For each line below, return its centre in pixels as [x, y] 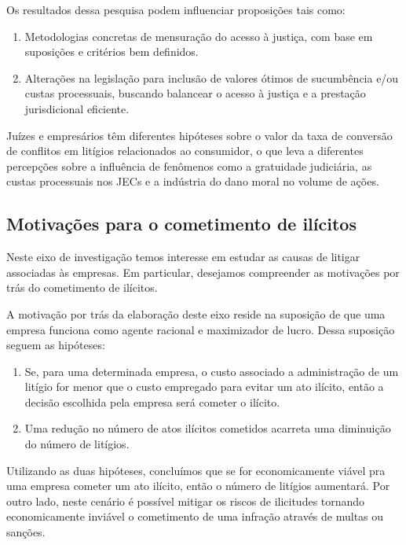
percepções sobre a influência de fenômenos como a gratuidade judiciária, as [189, 166]
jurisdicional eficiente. [77, 108]
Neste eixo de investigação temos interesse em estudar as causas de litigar [183, 257]
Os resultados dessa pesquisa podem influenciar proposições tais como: [176, 9]
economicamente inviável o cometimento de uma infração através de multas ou [195, 516]
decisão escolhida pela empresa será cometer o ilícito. [152, 401]
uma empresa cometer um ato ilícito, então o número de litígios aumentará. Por [198, 486]
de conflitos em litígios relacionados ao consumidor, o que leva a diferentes [185, 151]
